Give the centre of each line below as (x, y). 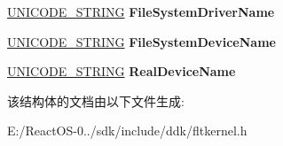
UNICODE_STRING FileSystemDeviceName (141, 41)
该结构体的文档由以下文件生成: (96, 100)
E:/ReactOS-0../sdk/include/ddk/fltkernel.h (127, 131)
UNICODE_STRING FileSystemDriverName (141, 12)
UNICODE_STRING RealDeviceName (122, 71)
